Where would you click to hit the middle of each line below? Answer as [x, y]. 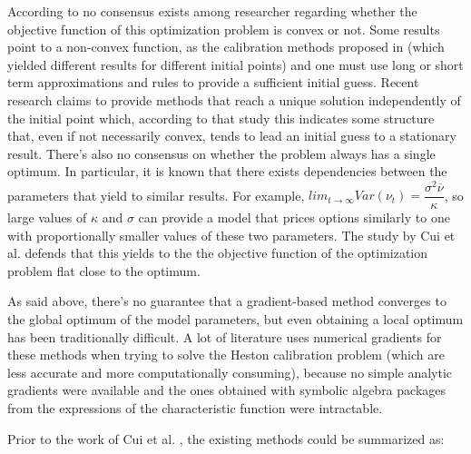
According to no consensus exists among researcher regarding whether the [212, 11]
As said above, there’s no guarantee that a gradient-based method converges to [227, 301]
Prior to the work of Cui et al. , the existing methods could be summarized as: [226, 438]
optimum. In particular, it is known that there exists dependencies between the [227, 171]
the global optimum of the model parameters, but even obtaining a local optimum [235, 319]
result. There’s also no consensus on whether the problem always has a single [221, 153]
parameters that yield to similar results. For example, [156, 195]
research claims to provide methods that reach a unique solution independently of [234, 99]
